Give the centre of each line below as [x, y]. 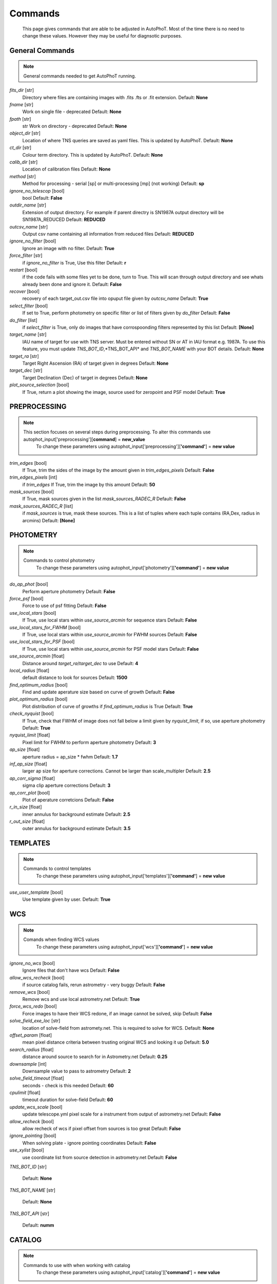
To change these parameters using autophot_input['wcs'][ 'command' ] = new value [124, 947]
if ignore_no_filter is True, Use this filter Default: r [74, 262]
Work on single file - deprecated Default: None [72, 112]
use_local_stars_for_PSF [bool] [42, 641]
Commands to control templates [57, 868]
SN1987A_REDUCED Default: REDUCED [64, 220]
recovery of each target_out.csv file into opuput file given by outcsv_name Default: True [115, 298]
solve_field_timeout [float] [37, 1078]
